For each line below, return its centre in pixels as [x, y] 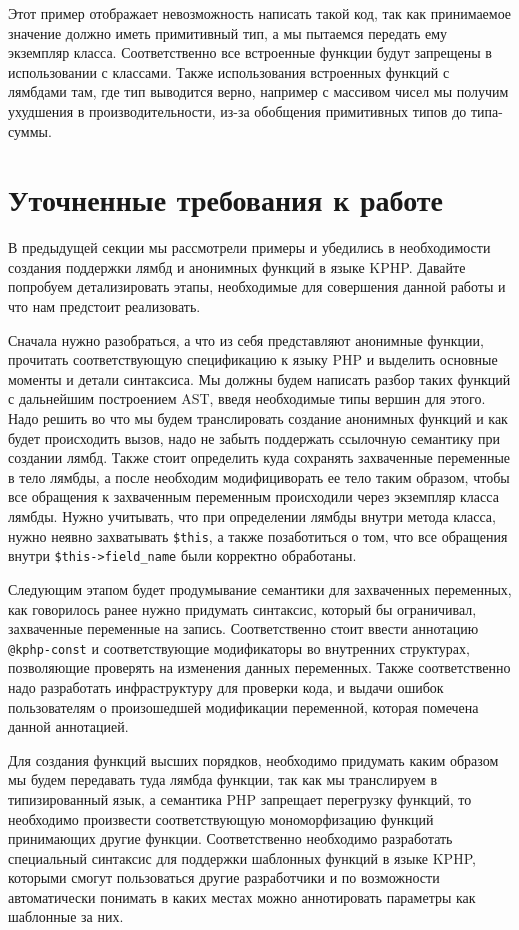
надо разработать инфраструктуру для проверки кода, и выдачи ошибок [226, 686]
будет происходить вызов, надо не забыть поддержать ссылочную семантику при [254, 437]
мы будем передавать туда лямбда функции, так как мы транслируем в [222, 779]
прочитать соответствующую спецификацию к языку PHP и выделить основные [253, 359]
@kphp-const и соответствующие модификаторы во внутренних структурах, [239, 647]
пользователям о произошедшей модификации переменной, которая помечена [243, 706]
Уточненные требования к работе [226, 199]
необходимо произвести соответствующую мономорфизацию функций [221, 818]
